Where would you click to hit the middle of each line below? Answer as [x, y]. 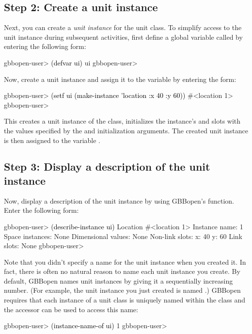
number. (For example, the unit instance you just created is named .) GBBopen [122, 290]
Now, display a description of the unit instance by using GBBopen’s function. [119, 200]
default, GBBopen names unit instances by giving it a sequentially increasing [118, 280]
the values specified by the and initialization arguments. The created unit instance [126, 130]
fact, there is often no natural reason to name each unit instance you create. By [122, 271]
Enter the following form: [41, 210]
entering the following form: [45, 46]
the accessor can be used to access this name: [71, 309]
